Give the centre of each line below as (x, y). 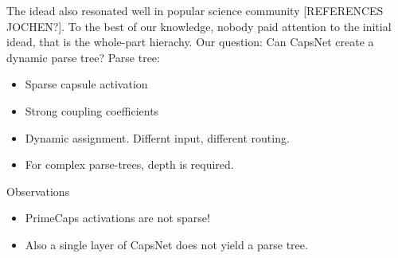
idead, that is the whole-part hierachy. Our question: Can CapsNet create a (190, 42)
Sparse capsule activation (86, 84)
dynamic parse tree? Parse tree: (83, 57)
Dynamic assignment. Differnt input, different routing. (157, 137)
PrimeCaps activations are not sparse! (117, 218)
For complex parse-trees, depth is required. (129, 164)
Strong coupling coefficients (92, 110)
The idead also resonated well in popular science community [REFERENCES (195, 10)
